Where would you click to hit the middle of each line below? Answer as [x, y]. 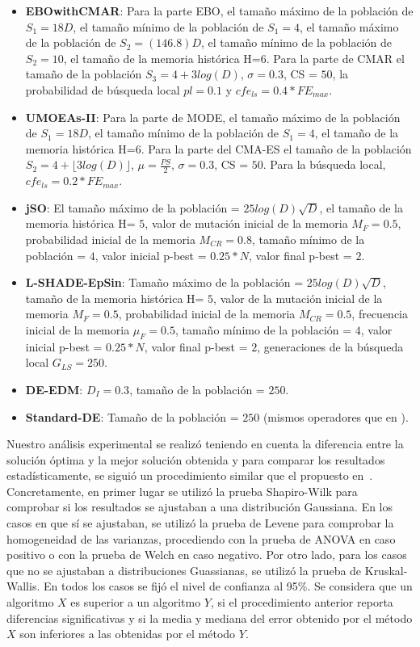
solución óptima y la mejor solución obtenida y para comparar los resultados [196, 459]
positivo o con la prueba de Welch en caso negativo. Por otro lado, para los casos [207, 555]
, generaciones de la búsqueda [330, 346]
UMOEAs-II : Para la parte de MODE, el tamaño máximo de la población [213, 117]
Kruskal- [386, 570]
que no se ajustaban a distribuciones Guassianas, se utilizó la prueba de [184, 570]
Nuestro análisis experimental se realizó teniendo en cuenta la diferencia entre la [205, 444]
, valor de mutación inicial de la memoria [246, 223]
